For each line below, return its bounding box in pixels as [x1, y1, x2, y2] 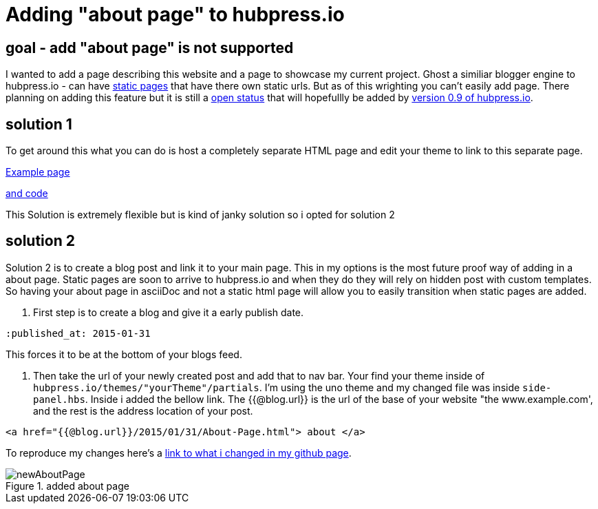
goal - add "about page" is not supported [6, 39, 294, 56]
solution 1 [6, 115, 72, 133]
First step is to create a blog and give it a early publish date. [33, 306, 304, 318]
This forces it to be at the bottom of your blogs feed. [6, 348, 242, 360]
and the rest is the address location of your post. [33, 404, 253, 417]
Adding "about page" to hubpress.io [6, 3, 345, 26]
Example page [6, 166, 70, 178]
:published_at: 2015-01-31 [6, 327, 151, 339]
